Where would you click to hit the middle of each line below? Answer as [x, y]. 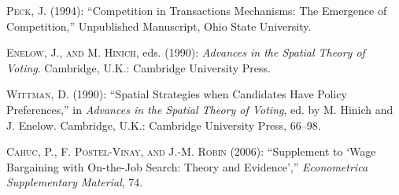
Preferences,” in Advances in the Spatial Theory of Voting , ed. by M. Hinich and [200, 109]
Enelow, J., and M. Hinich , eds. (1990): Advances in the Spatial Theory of [186, 52]
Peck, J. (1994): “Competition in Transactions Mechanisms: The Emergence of [197, 10]
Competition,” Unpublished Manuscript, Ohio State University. [159, 26]
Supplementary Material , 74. [75, 182]
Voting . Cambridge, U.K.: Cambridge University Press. [139, 67]
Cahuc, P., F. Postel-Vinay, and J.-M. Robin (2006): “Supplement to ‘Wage [191, 151]
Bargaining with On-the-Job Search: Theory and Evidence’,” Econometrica [187, 166]
